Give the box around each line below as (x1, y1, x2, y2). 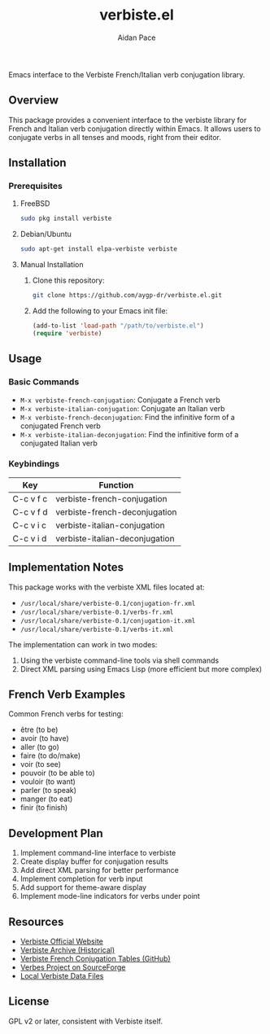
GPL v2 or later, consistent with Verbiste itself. (8, 1016, 163, 1026)
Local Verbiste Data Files (20, 971, 104, 981)
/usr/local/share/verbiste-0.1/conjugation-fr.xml (20, 599, 196, 607)
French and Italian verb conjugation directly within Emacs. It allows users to (8, 124, 262, 134)
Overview (8, 94, 59, 107)
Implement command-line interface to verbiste (20, 848, 176, 858)
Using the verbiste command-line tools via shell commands (20, 655, 220, 665)
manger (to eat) (20, 794, 73, 804)
